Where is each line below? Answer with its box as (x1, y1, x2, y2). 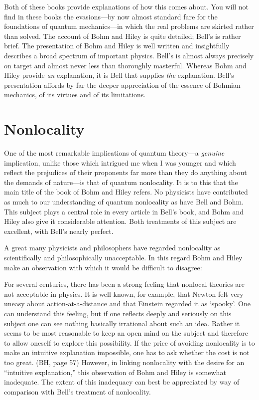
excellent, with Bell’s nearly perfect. (4, 225, 114, 236)
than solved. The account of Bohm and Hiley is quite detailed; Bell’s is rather (4, 30, 241, 41)
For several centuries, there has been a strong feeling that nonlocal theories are (4, 279, 245, 289)
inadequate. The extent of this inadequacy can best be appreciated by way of (4, 377, 240, 387)
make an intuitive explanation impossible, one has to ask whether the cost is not (4, 347, 250, 358)
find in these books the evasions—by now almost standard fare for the (4, 11, 218, 21)
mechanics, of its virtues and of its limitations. (4, 89, 146, 100)
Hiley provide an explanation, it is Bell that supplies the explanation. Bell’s (4, 70, 234, 80)
